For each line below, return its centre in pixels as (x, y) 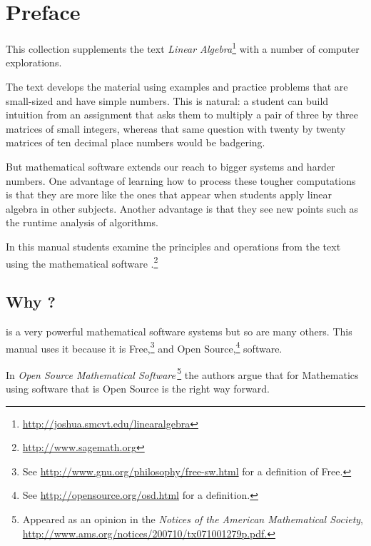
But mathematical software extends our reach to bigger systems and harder (171, 166)
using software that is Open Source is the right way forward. (138, 389)
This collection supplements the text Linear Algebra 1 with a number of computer (183, 47)
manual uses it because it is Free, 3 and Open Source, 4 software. (144, 347)
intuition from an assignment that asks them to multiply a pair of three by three (182, 115)
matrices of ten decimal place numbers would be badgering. (136, 142)
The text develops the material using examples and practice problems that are (177, 86)
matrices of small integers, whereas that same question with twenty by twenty (176, 128)
